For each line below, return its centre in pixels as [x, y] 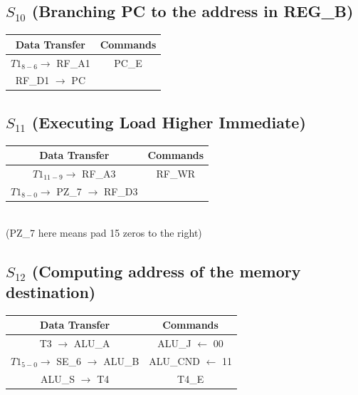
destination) [51, 291]
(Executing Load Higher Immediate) [169, 122]
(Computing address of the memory [166, 271]
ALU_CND [174, 360]
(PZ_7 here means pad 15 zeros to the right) [104, 232]
